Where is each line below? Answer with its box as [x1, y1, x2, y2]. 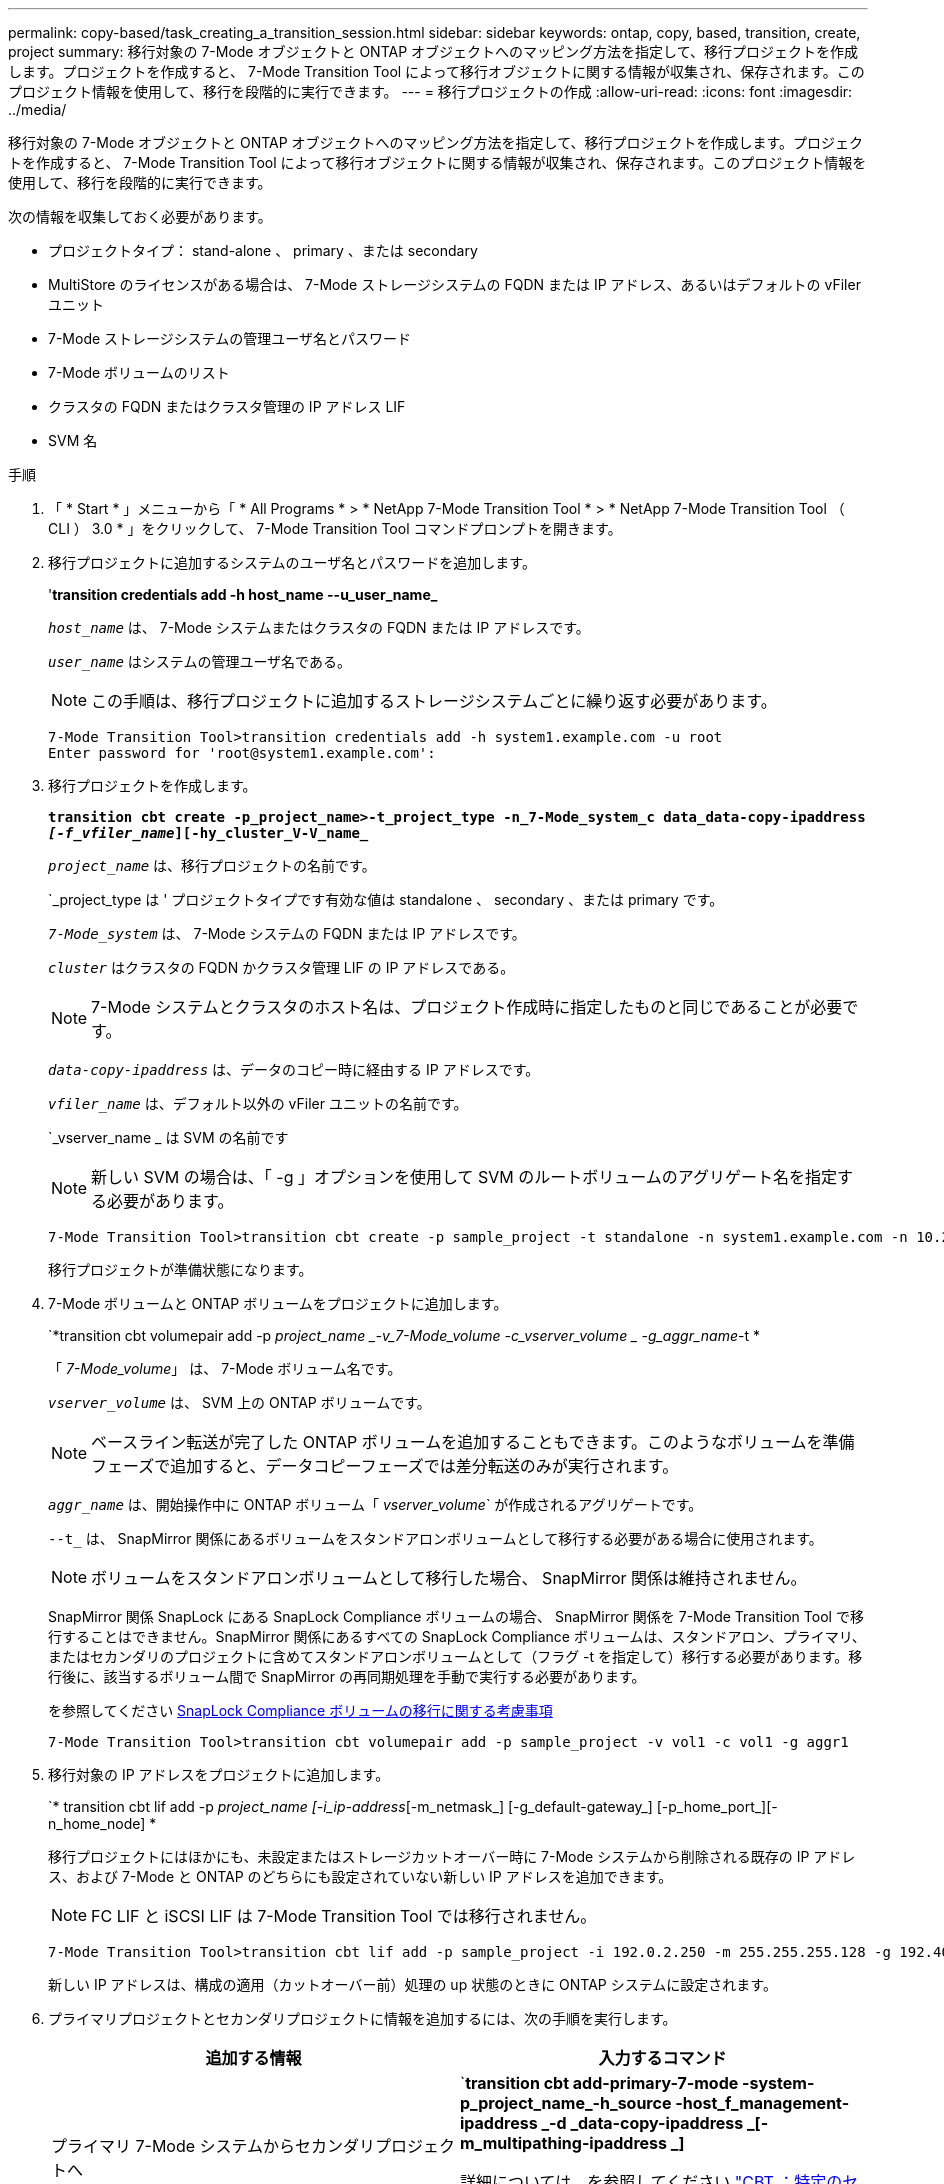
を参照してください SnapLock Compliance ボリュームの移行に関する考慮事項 [48, 1702, 553, 1719]
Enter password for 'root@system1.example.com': [48, 745, 436, 761]
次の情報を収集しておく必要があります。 [8, 208, 272, 225]
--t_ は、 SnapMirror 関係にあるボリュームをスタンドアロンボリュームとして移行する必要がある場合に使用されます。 [48, 1530, 823, 1547]
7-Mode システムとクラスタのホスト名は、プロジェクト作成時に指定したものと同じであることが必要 [91, 997, 843, 1017]
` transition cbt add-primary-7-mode [460, 2073, 739, 2093]
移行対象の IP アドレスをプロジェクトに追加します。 [48, 1766, 390, 1783]
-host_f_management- [675, 2093, 850, 2113]
